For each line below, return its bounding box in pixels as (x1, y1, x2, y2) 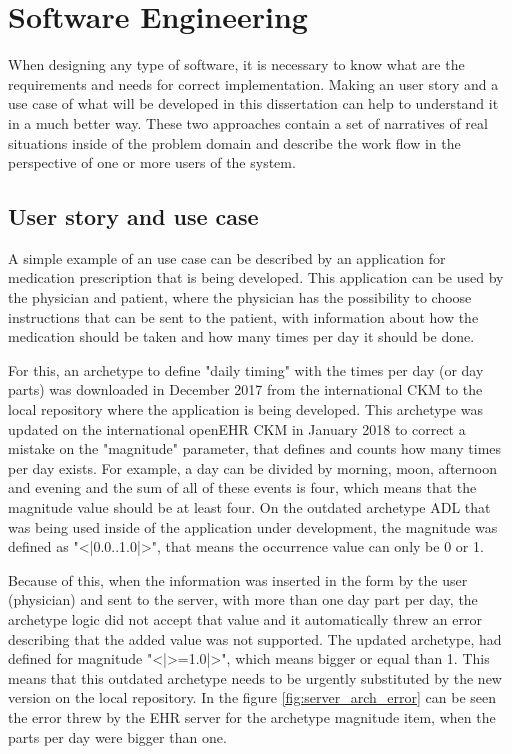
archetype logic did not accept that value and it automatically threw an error (8, 608, 482, 629)
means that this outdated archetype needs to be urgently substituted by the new (8, 667, 502, 688)
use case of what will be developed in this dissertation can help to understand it (8, 93, 499, 114)
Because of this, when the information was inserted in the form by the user (8, 569, 468, 590)
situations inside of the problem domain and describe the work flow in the (8, 132, 461, 153)
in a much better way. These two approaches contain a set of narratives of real (8, 112, 488, 133)
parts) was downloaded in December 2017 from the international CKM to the (8, 379, 483, 400)
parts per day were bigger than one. (8, 726, 227, 747)
